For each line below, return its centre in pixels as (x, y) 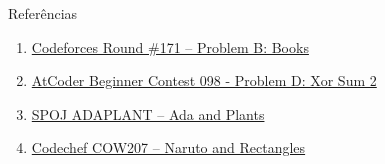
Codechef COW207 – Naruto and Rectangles (168, 147)
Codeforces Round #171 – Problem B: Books (170, 46)
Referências (43, 13)
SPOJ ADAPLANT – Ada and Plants (148, 113)
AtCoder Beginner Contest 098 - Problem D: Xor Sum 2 (204, 80)
